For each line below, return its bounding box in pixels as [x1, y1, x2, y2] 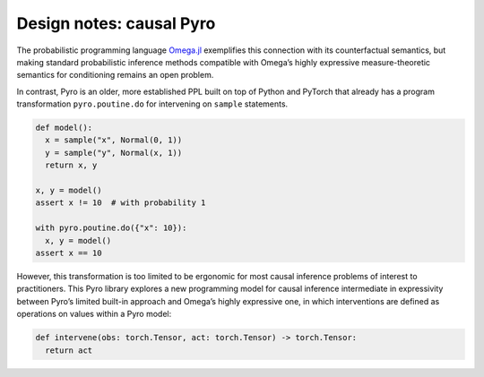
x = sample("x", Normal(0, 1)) [45, 135, 183, 145]
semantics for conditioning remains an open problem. [16, 70, 214, 81]
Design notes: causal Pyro [16, 13, 216, 33]
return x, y [45, 160, 98, 170]
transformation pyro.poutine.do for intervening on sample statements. [16, 99, 289, 109]
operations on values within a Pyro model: [16, 309, 172, 320]
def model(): [35, 123, 93, 133]
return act [45, 345, 93, 356]
